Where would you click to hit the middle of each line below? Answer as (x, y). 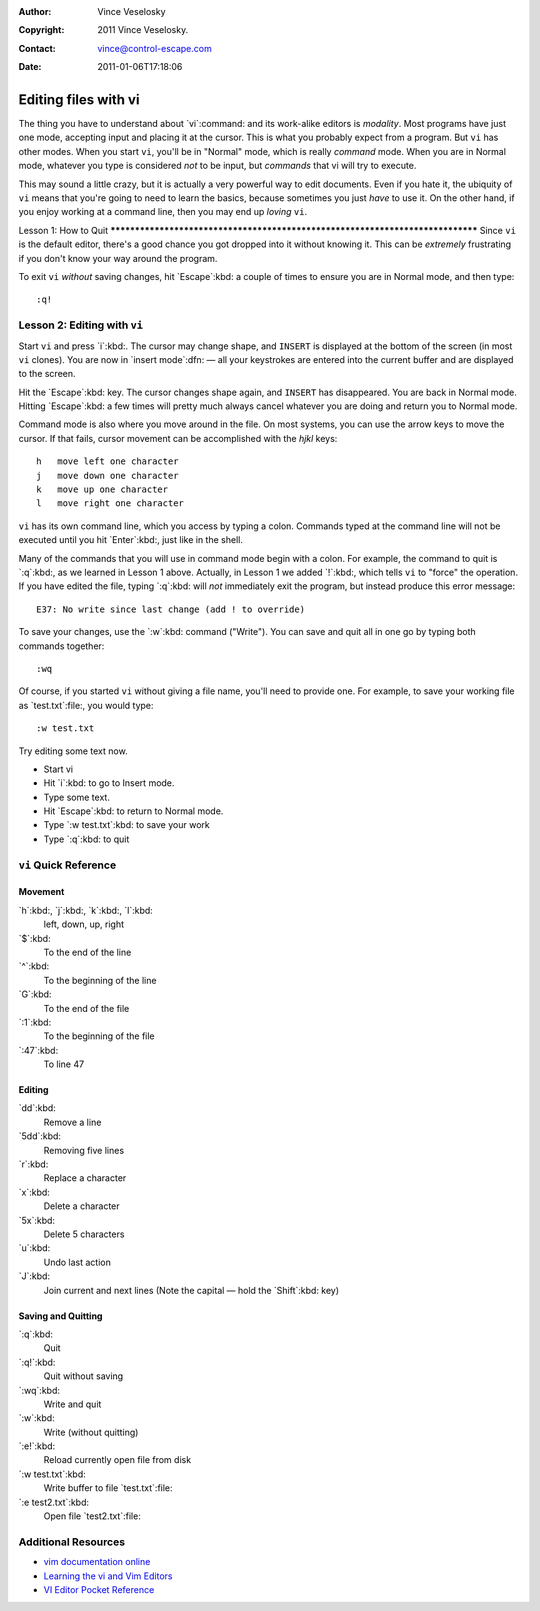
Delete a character (81, 1206)
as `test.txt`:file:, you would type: (86, 705)
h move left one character (107, 461)
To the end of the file (86, 1008)
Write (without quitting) (91, 1432)
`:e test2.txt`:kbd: (54, 1502)
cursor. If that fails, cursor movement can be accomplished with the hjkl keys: (178, 438)
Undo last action (77, 1262)
